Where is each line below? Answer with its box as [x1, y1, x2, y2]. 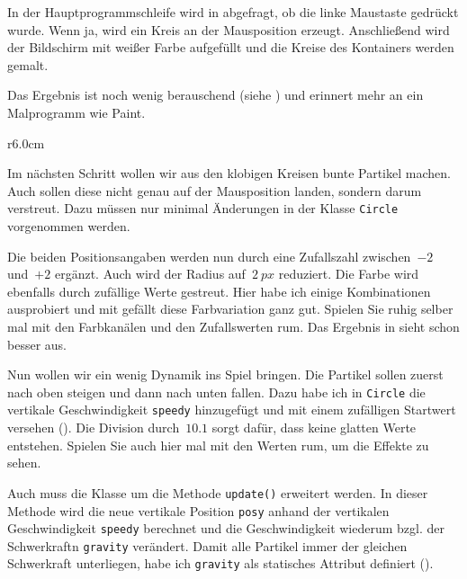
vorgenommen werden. [7, 217, 130, 235]
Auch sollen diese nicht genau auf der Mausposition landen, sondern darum [7, 181, 422, 200]
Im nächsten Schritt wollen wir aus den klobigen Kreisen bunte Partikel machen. [7, 164, 451, 183]
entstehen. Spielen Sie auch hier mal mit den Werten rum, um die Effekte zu [7, 435, 429, 454]
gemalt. [7, 55, 49, 74]
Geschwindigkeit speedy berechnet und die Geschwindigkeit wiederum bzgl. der [7, 519, 445, 538]
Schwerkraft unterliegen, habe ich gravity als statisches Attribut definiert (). [7, 554, 434, 573]
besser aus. [7, 334, 67, 353]
